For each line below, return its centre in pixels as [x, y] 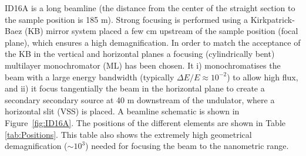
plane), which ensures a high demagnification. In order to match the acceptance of [153, 42]
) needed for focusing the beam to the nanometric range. [187, 146]
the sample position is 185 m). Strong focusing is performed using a [126, 19]
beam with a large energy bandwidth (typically [90, 77]
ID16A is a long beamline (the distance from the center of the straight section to [150, 8]
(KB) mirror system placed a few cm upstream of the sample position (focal [162, 31]
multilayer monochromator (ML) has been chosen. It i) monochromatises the [143, 65]
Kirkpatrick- [273, 19]
